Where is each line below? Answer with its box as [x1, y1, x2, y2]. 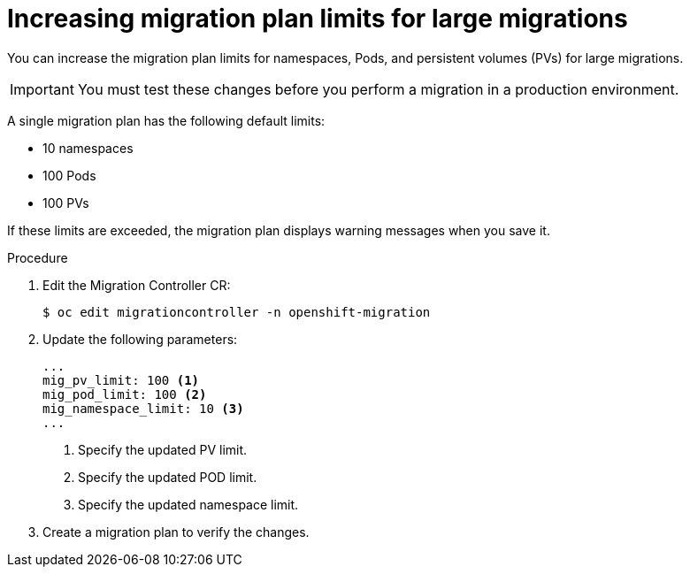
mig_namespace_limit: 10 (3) [42, 401, 244, 416]
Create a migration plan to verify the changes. [42, 524, 310, 540]
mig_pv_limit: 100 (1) [42, 372, 200, 387]
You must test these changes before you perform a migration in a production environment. [77, 80, 679, 98]
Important [10, 80, 74, 98]
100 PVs [42, 195, 89, 210]
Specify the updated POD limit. [78, 469, 257, 485]
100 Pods [42, 167, 96, 183]
